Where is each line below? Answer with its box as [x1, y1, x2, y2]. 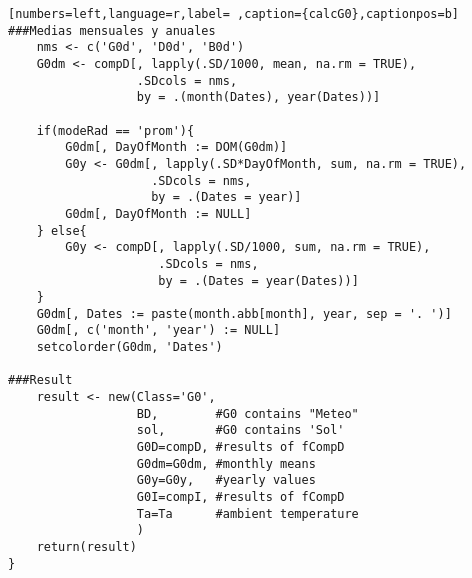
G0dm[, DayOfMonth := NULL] [65, 206, 252, 221]
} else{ [36, 223, 87, 238]
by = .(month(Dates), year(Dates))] [136, 90, 381, 105]
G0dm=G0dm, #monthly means [136, 456, 316, 471]
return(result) [36, 540, 137, 554]
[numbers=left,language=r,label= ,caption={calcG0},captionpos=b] [8, 7, 460, 21]
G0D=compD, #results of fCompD [136, 440, 345, 455]
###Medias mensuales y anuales [8, 23, 216, 38]
